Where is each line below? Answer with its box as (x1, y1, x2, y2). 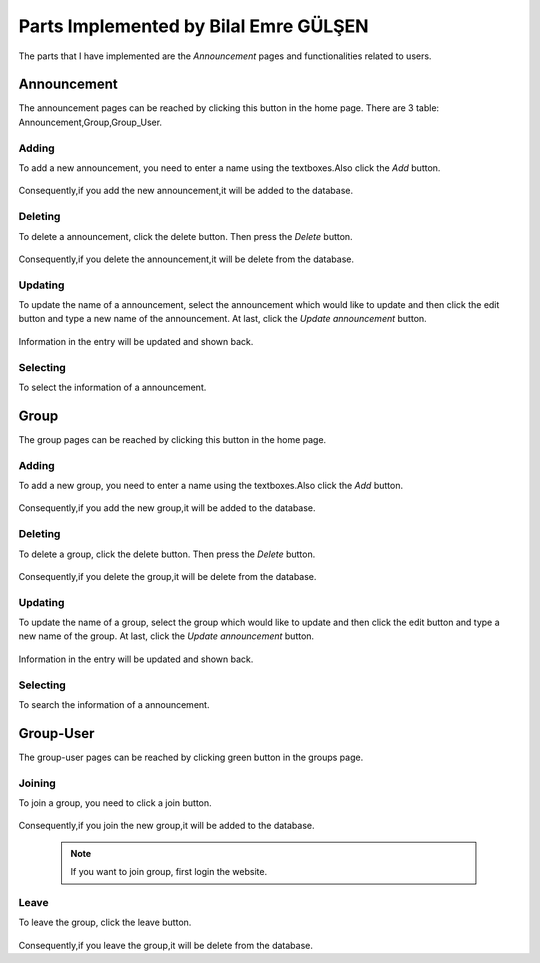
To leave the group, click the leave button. (18, 916, 192, 929)
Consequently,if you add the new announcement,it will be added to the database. (18, 185, 354, 197)
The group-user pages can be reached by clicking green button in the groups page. (18, 751, 364, 763)
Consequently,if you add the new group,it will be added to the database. (18, 502, 316, 514)
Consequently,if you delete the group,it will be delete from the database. (18, 570, 317, 582)
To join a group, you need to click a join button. (18, 797, 212, 809)
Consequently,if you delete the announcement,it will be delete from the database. (18, 253, 355, 265)
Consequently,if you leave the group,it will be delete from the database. (18, 939, 314, 951)
